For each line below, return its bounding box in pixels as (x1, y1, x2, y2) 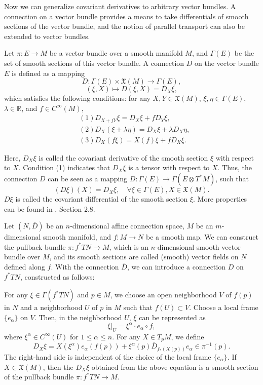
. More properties (193, 194, 247, 204)
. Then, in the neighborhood (34, 312, 122, 322)
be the (234, 48, 254, 58)
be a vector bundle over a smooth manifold (49, 48, 183, 58)
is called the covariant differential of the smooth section (15, 194, 188, 204)
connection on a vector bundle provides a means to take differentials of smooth (4, 11, 249, 21)
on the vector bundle (194, 57, 259, 68)
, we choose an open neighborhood (110, 289, 217, 300)
